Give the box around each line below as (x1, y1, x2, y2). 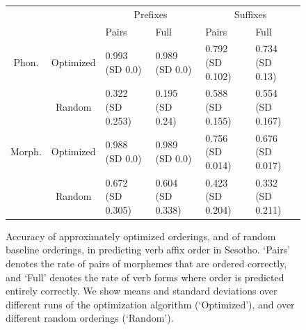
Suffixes (234, 6, 267, 21)
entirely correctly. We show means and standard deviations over (6, 283, 277, 298)
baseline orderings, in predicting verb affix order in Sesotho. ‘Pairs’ (6, 242, 291, 257)
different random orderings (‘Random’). (6, 311, 174, 325)
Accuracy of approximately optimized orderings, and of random (6, 228, 276, 243)
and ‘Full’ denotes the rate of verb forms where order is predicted (6, 269, 284, 284)
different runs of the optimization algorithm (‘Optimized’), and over (6, 297, 295, 311)
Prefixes (134, 6, 168, 21)
